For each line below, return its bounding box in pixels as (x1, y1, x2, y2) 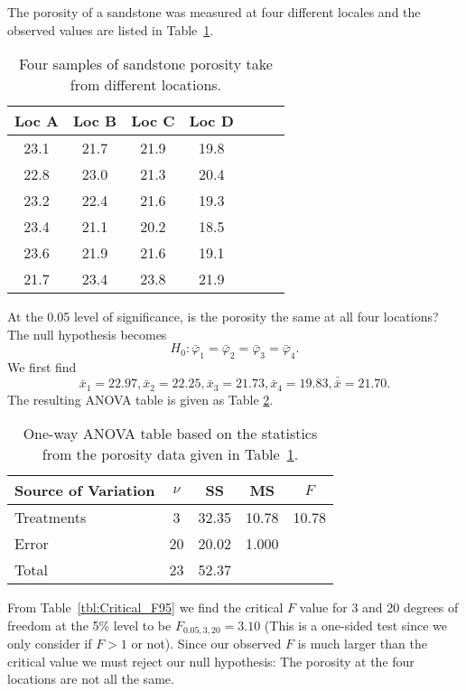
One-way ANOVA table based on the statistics (23, 423, 318, 444)
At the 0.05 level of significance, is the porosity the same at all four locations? (7, 307, 439, 326)
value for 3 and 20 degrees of (299, 598, 459, 617)
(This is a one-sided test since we (264, 615, 447, 634)
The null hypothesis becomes (7, 324, 167, 343)
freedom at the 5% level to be (7, 615, 172, 634)
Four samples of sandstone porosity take (19, 53, 273, 75)
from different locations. (70, 74, 222, 96)
